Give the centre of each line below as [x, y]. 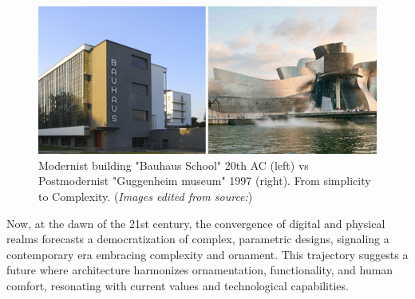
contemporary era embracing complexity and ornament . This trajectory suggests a [207, 254]
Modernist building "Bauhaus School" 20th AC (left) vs [174, 165]
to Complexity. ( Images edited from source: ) [146, 196]
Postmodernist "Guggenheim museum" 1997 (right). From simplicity [205, 181]
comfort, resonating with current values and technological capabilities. [178, 285]
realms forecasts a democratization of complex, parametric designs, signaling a [198, 239]
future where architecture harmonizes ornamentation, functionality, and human [200, 270]
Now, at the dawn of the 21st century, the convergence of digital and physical [196, 223]
